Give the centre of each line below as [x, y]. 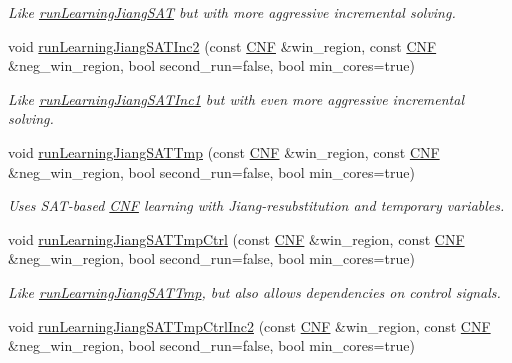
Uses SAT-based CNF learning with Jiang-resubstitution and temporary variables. [256, 205]
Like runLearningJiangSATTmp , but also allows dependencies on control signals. [254, 291]
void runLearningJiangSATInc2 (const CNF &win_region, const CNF [222, 45]
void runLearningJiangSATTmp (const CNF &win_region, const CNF [224, 151]
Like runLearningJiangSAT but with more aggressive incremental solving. [232, 12]
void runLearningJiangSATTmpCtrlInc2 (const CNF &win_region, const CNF [249, 325]
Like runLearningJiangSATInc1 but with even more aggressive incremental [236, 98]
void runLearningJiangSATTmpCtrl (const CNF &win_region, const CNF [236, 238]
